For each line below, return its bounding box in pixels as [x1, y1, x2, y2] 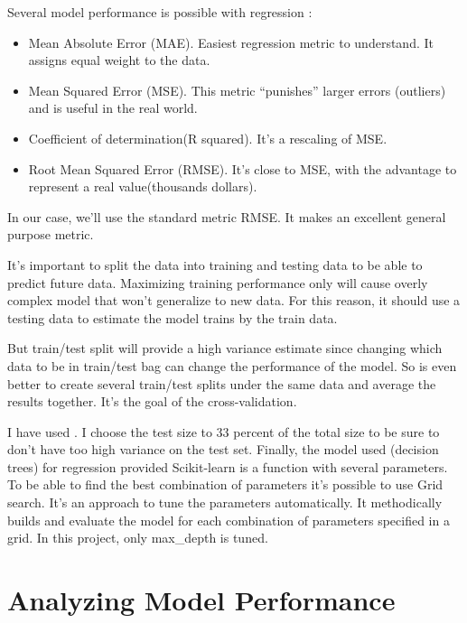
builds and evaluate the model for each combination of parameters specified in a [7, 510, 450, 529]
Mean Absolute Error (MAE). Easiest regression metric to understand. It [28, 33, 434, 51]
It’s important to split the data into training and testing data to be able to [7, 255, 423, 274]
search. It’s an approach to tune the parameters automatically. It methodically [7, 493, 443, 512]
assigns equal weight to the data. [28, 51, 210, 70]
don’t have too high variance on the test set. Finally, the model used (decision [7, 440, 439, 459]
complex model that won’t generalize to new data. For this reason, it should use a [7, 291, 461, 310]
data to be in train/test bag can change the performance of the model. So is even [7, 356, 457, 375]
